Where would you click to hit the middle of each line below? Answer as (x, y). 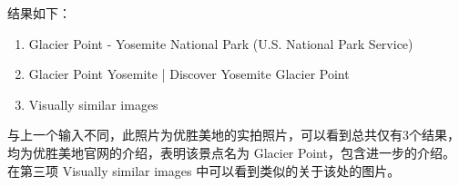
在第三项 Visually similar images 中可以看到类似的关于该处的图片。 (204, 170)
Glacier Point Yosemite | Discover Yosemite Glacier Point (189, 74)
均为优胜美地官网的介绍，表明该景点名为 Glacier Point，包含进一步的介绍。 (231, 152)
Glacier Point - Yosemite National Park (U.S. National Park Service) (221, 43)
